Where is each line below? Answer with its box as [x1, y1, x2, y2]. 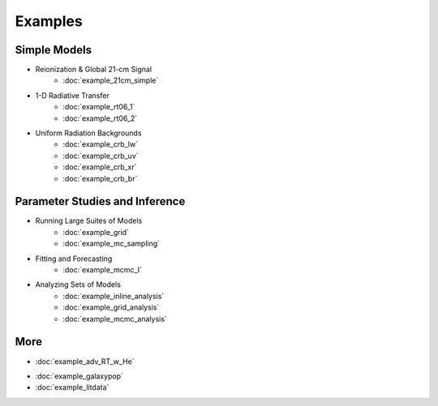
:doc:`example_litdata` [35, 382, 109, 392]
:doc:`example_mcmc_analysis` [62, 314, 168, 323]
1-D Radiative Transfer [35, 90, 109, 100]
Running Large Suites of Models [35, 216, 143, 226]
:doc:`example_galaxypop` [35, 371, 123, 381]
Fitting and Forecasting [35, 254, 113, 263]
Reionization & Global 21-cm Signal [35, 65, 152, 75]
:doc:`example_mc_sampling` [62, 239, 161, 249]
